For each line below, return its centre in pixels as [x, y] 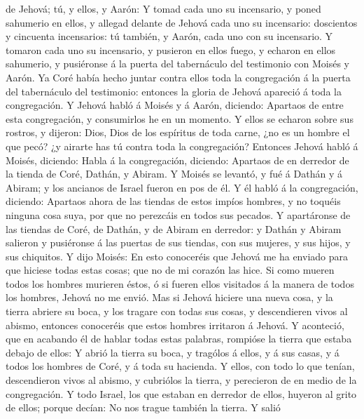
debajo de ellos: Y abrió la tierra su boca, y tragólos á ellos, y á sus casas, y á [173, 352]
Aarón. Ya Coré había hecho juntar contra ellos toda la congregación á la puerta [178, 77]
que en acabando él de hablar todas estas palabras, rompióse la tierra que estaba [179, 339]
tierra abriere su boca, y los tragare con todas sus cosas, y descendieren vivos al [177, 311]
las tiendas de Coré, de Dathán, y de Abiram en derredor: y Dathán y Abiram [174, 228]
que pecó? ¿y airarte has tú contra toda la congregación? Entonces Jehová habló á [182, 146]
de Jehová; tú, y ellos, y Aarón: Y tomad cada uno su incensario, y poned [163, 8]
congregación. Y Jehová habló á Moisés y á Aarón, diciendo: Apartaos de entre [175, 105]
